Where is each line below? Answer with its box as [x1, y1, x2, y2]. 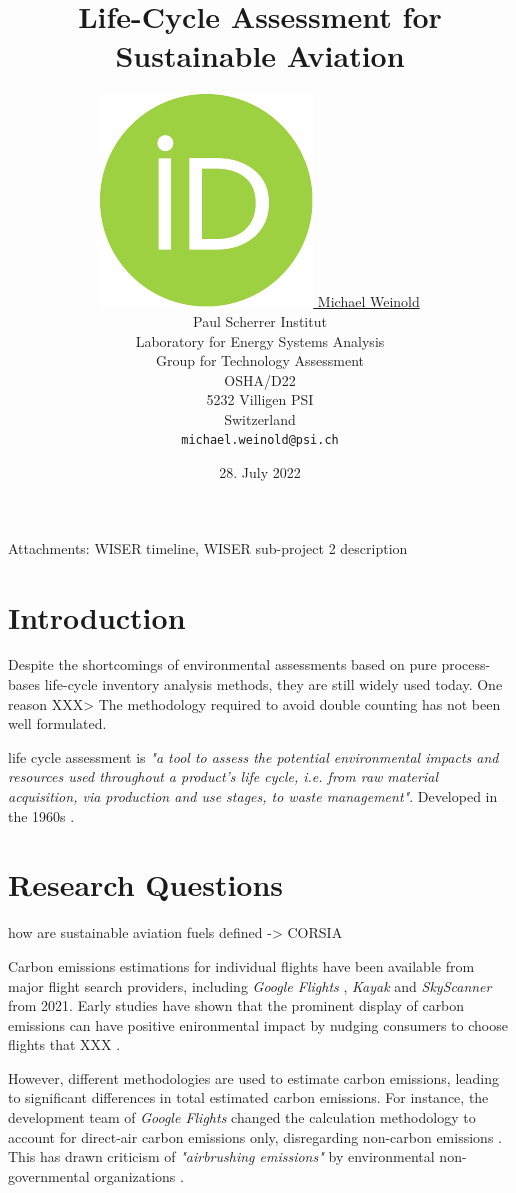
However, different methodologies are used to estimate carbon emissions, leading [8, 1067, 499, 1088]
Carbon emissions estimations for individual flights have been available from [8, 955, 475, 976]
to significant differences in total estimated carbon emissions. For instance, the [8, 1087, 489, 1108]
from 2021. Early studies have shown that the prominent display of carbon [8, 995, 465, 1016]
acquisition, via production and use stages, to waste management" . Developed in [8, 786, 498, 806]
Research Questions [8, 864, 284, 905]
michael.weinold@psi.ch [181, 433, 339, 448]
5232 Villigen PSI [206, 389, 314, 410]
